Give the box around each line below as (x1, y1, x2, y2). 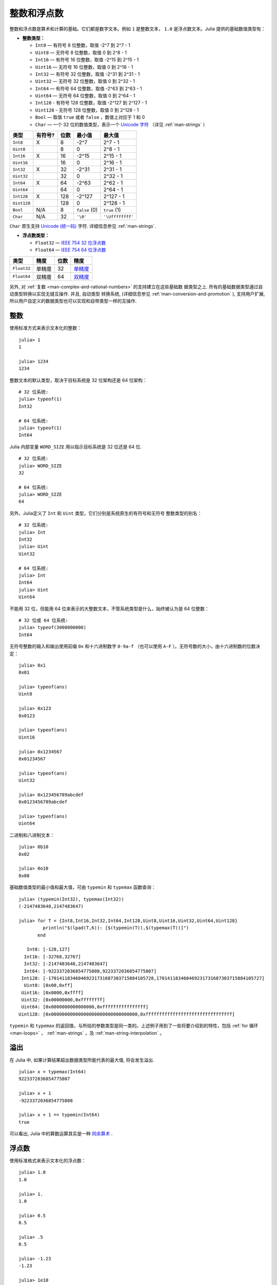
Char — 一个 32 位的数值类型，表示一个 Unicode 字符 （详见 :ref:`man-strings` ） (35, 121, 208, 127)
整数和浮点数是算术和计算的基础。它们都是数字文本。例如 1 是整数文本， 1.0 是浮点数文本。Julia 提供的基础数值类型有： (9, 26, 266, 32)
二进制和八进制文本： (9, 832, 55, 838)
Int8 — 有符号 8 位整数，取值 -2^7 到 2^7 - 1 (35, 42, 131, 48)
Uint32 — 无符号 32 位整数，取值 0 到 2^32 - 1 (35, 78, 135, 84)
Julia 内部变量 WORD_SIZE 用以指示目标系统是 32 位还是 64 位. (9, 444, 142, 450)
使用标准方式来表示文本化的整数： (9, 325, 82, 331)
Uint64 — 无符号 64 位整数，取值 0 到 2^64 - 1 (35, 93, 135, 99)
